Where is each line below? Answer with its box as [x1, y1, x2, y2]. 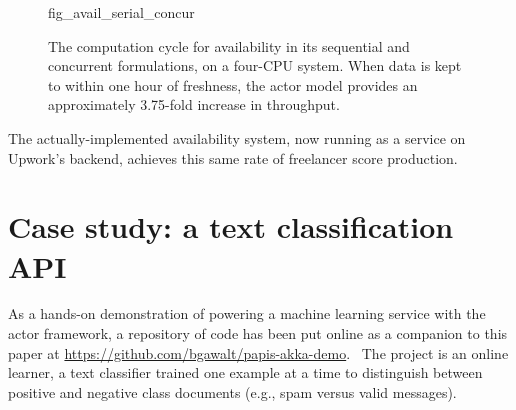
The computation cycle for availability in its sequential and [48, 35, 410, 56]
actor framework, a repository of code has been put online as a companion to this [8, 323, 508, 344]
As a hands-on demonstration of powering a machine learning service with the [8, 303, 486, 324]
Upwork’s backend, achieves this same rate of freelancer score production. [8, 147, 458, 168]
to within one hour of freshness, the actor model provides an [48, 74, 418, 95]
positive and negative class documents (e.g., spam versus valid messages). [8, 381, 457, 402]
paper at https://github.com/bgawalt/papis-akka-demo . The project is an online [8, 342, 509, 363]
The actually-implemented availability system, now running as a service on [8, 127, 466, 148]
